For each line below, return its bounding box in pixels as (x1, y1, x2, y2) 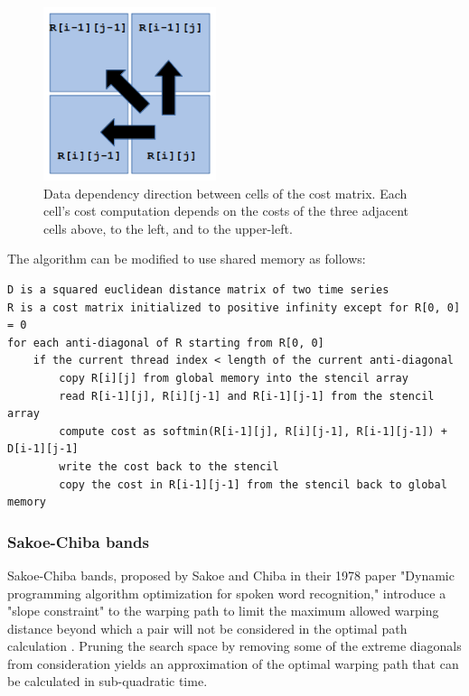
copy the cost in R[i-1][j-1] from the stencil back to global (59, 478, 447, 491)
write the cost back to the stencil (59, 459, 279, 473)
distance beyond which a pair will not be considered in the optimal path (7, 618, 408, 637)
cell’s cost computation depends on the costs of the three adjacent (43, 201, 409, 220)
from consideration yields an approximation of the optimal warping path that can (7, 654, 459, 673)
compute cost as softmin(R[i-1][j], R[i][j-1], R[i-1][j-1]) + (59, 424, 447, 438)
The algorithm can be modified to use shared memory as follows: (7, 249, 366, 268)
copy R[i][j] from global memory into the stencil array (59, 371, 408, 385)
